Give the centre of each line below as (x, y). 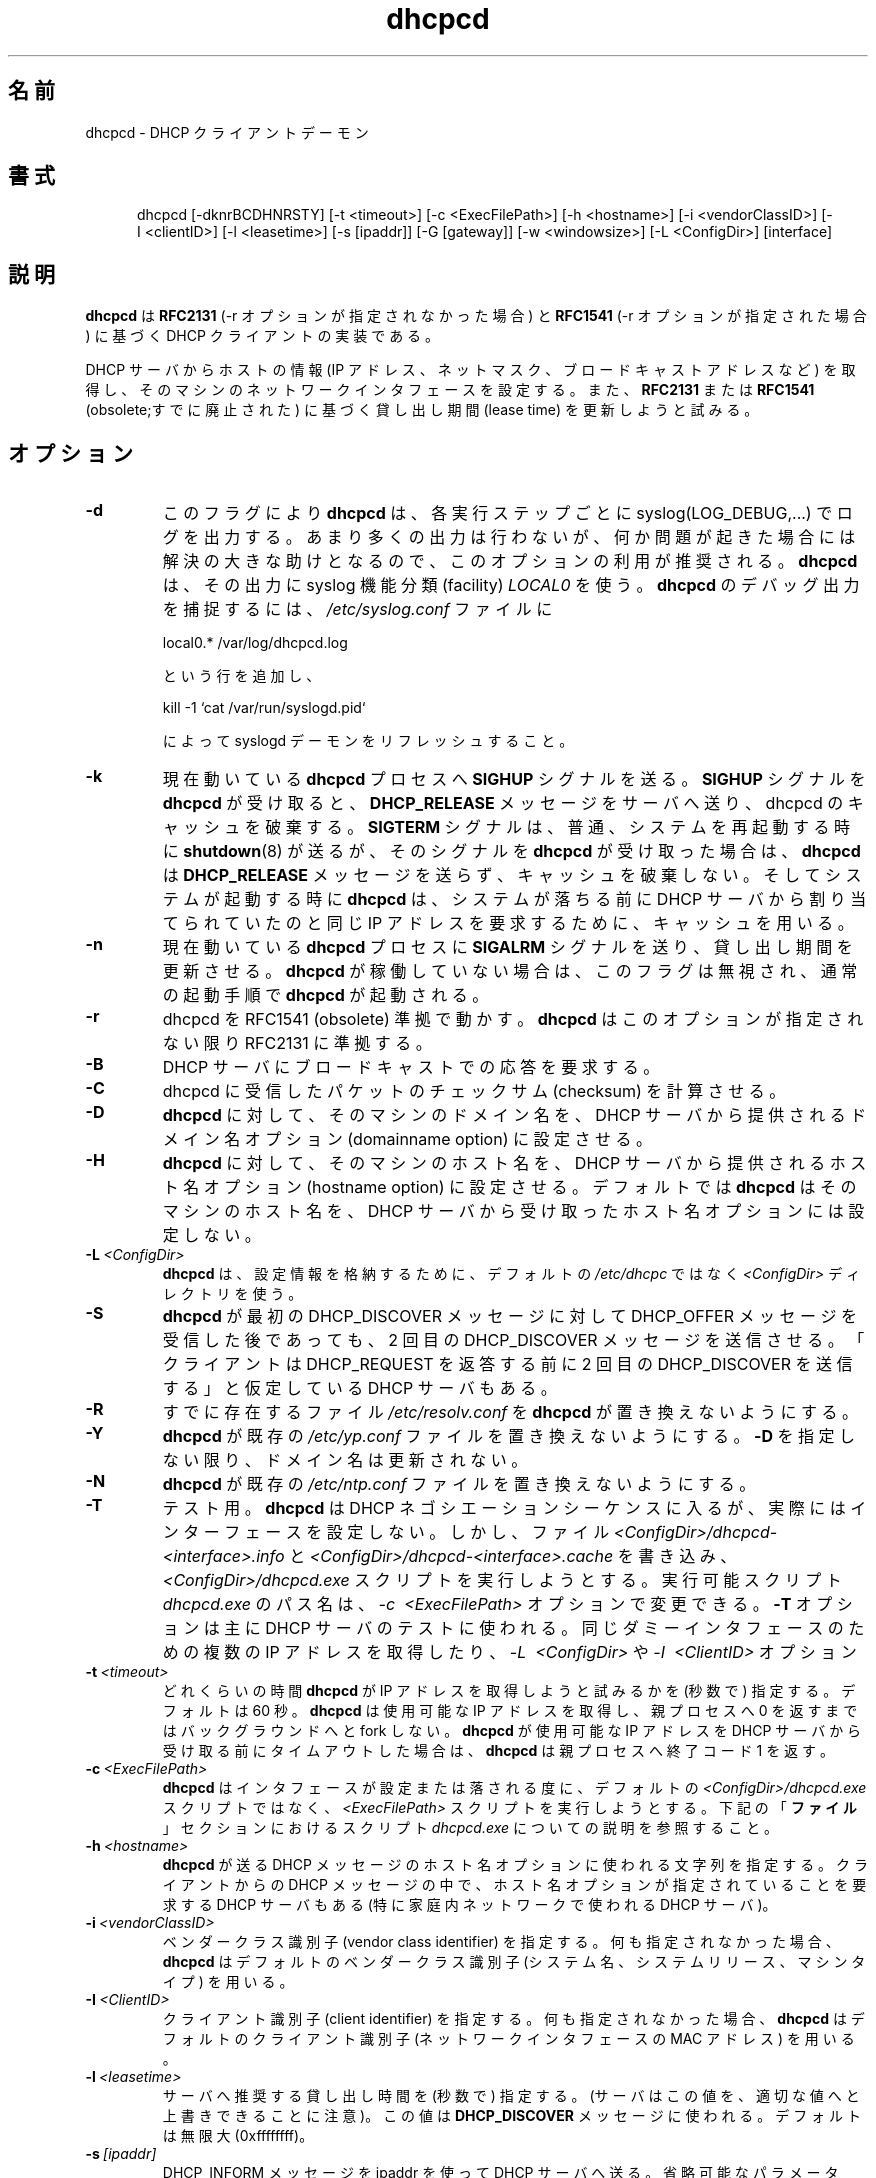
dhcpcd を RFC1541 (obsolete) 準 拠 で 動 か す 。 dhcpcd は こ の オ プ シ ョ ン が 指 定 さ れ (513, 1019)
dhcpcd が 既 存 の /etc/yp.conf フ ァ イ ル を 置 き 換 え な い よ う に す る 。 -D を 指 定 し (508, 1436)
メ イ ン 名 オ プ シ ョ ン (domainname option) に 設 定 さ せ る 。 (407, 1139)
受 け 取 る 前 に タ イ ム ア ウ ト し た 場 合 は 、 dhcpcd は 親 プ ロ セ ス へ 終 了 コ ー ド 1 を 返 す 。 (498, 1751)
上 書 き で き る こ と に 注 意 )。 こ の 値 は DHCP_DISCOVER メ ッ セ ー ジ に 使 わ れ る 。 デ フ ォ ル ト (511, 2116)
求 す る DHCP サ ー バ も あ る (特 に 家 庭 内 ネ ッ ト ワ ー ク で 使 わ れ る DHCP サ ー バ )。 (469, 1905)
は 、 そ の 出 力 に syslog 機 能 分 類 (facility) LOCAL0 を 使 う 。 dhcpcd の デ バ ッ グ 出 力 (511, 585)
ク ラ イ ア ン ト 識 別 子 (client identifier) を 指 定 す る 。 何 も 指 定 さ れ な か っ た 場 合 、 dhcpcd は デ (513, 2019)
